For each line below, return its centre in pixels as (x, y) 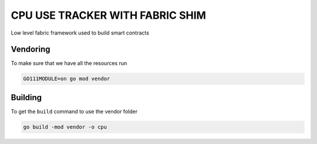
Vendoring (31, 49)
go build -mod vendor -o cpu (65, 127)
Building (26, 97)
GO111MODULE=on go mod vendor (67, 79)
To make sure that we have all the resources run (69, 63)
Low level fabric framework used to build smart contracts (80, 33)
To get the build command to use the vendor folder (74, 111)
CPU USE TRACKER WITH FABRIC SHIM (109, 15)
